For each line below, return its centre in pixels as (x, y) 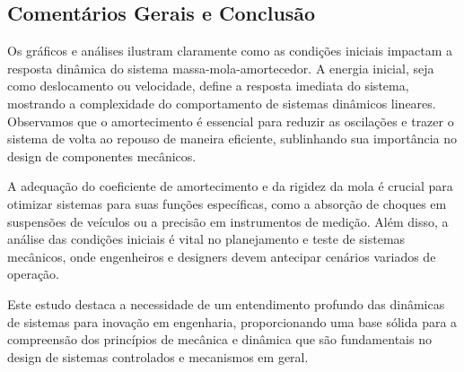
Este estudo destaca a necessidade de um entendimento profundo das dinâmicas (226, 303)
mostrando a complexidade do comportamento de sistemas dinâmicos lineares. (222, 103)
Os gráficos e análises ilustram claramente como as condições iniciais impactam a (230, 51)
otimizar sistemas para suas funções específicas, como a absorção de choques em (227, 203)
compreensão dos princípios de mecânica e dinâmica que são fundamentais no (219, 339)
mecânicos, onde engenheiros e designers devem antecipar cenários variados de (222, 256)
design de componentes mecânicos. (102, 156)
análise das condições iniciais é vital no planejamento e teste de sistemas (206, 239)
